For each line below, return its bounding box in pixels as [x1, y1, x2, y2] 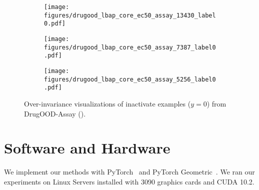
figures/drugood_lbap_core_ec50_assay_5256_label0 [44, 75, 216, 83]
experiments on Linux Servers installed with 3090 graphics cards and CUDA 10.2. [4, 176, 254, 186]
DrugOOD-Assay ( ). [24, 108, 86, 118]
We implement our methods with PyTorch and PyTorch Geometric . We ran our [4, 166, 255, 177]
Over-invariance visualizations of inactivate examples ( [24, 98, 191, 108]
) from [206, 98, 226, 108]
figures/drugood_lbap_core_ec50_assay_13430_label [44, 11, 216, 19]
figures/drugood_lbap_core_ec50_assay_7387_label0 [44, 43, 216, 51]
